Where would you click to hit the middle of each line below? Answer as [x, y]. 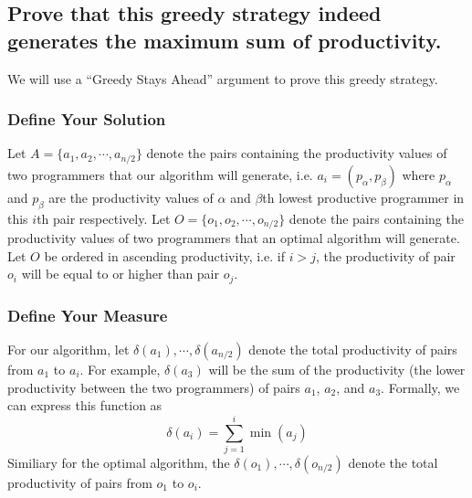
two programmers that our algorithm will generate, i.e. [160, 174]
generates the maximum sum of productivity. [225, 40]
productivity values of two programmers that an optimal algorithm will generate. [234, 238]
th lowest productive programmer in [363, 197]
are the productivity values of [131, 197]
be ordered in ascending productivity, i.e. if [164, 255]
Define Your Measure [88, 315]
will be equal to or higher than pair [120, 274]
